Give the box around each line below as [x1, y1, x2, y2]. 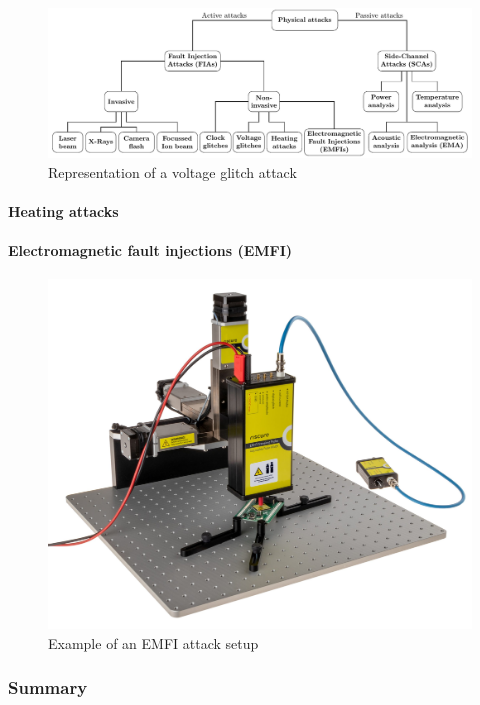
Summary [8, 675, 88, 700]
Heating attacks [8, 201, 119, 222]
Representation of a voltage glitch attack [48, 161, 297, 182]
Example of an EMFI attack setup [48, 632, 259, 653]
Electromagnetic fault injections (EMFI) [8, 240, 293, 261]
